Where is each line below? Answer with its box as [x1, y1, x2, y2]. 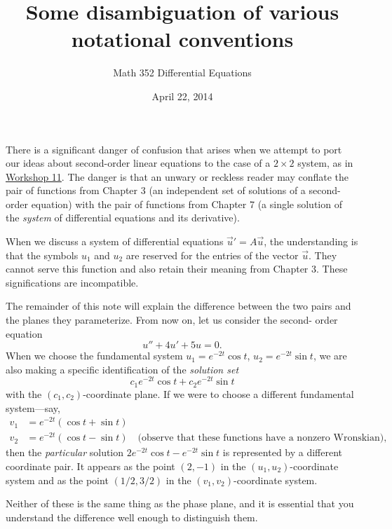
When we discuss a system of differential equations [6, 234, 224, 249]
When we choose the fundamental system [6, 348, 183, 363]
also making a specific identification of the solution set [6, 362, 239, 376]
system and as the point [6, 472, 109, 487]
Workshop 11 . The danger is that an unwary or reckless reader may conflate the [6, 169, 349, 184]
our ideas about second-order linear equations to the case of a [6, 156, 271, 170]
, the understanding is [264, 234, 358, 249]
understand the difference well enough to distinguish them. [6, 509, 258, 524]
